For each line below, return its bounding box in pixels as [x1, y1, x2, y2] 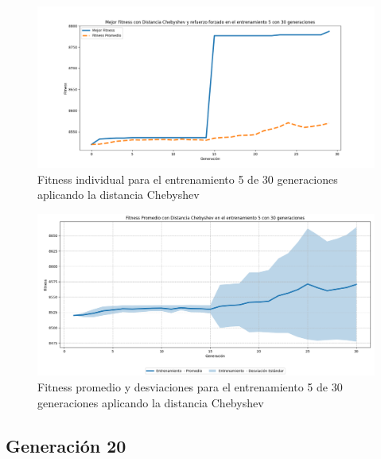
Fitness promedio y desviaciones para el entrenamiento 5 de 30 [37, 378, 343, 395]
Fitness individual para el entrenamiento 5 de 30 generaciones [37, 170, 338, 187]
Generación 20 [6, 433, 126, 457]
